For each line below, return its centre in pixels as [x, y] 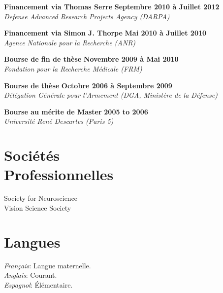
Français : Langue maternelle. [48, 265]
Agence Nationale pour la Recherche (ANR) [70, 42]
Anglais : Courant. [31, 275]
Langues [32, 241]
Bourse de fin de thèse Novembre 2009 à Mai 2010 [91, 59]
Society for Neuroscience [41, 198]
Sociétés [32, 155]
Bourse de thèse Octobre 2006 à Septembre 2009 [88, 85]
